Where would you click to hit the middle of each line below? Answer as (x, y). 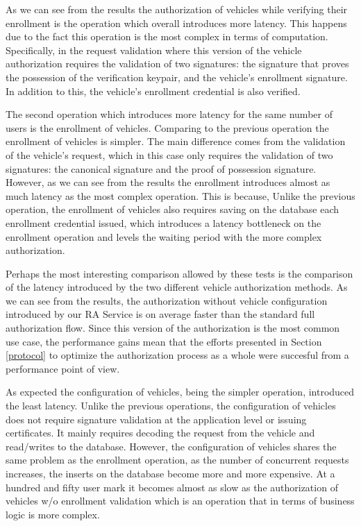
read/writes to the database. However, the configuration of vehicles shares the (171, 446)
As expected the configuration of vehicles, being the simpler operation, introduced (180, 392)
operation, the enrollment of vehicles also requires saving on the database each (173, 209)
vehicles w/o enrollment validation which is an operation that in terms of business (180, 501)
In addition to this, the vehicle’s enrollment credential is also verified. (153, 91)
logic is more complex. (53, 514)
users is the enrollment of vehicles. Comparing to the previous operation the (167, 127)
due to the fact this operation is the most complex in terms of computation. (167, 36)
